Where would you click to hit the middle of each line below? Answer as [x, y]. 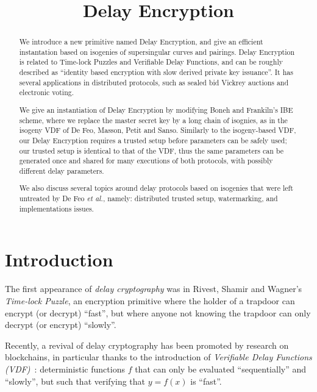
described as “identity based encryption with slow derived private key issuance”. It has [156, 72]
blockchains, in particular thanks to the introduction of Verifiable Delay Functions [158, 357]
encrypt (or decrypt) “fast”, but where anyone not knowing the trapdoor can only [158, 312]
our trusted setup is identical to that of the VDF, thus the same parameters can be [151, 150]
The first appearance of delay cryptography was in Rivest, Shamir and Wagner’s [154, 289]
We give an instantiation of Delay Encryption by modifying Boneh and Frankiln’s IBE [156, 110]
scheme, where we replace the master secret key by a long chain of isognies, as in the [153, 120]
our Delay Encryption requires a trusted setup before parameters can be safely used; [153, 140]
